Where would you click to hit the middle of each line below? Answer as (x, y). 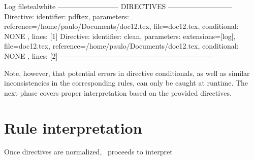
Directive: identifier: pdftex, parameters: (67, 16)
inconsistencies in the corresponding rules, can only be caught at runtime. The (126, 83)
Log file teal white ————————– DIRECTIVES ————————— (118, 6)
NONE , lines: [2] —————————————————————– (108, 55)
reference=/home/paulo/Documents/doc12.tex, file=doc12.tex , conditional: (121, 26)
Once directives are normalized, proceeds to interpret (88, 152)
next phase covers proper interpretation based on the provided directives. (118, 92)
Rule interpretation (73, 127)
